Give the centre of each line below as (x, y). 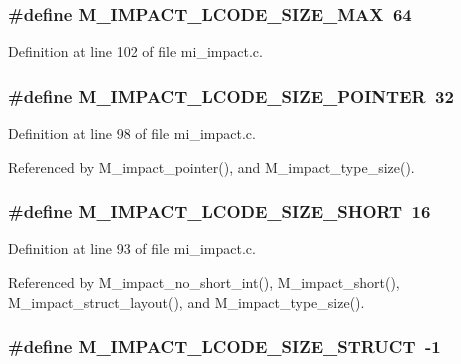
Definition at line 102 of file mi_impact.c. (135, 51)
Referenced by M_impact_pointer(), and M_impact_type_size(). (211, 166)
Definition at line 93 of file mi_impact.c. (132, 248)
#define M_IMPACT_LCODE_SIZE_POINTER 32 (231, 95)
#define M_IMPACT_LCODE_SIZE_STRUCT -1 (224, 346)
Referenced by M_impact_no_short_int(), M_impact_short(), (204, 282)
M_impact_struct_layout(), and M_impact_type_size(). (186, 301)
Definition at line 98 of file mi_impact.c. (132, 133)
